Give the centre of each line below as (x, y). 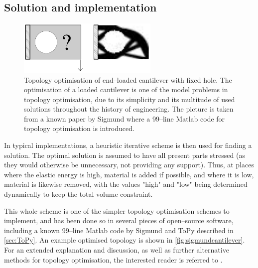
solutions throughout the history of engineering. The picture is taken (129, 109)
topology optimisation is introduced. (79, 128)
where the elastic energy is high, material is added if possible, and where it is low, (129, 174)
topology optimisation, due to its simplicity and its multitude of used (129, 99)
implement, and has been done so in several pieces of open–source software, (119, 220)
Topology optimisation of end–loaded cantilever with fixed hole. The (128, 79)
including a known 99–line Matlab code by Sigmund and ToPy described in (119, 230)
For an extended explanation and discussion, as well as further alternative (117, 250)
